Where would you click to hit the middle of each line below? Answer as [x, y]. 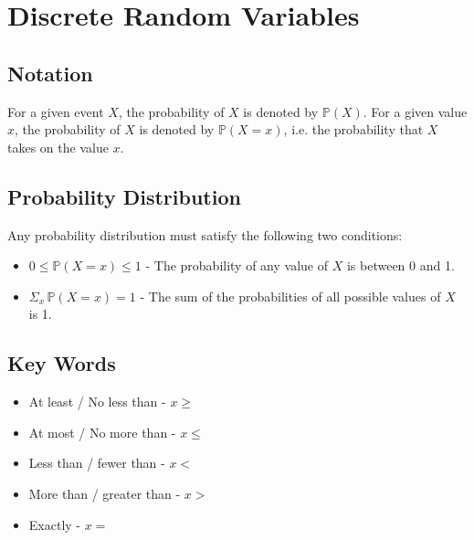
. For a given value [415, 111]
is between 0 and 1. [400, 265]
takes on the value [58, 147]
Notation [50, 73]
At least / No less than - [97, 402]
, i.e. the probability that [353, 129]
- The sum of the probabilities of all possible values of [290, 296]
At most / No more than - [102, 432]
